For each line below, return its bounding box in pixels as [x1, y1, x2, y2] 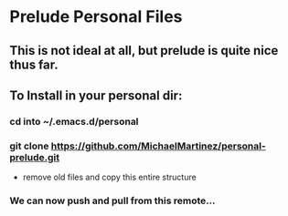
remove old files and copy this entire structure [22, 171, 197, 183]
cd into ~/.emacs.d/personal [9, 115, 139, 128]
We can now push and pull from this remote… [9, 194, 216, 207]
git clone [9, 139, 49, 152]
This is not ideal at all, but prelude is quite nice [9, 43, 279, 58]
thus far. [9, 57, 59, 72]
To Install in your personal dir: [9, 87, 183, 103]
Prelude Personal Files [9, 6, 183, 27]
